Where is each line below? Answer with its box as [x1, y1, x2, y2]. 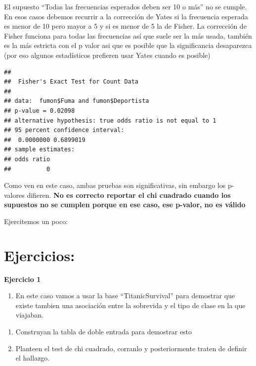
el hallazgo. [15, 353, 50, 363]
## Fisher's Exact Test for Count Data [4, 78, 139, 86]
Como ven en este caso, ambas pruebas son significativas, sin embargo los [4, 180, 226, 190]
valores [4, 189, 25, 200]
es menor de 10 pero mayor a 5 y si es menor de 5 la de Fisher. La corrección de [4, 21, 247, 31]
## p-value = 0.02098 [4, 107, 75, 114]
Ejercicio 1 [4, 274, 41, 284]
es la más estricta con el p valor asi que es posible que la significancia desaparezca [4, 40, 252, 50]
